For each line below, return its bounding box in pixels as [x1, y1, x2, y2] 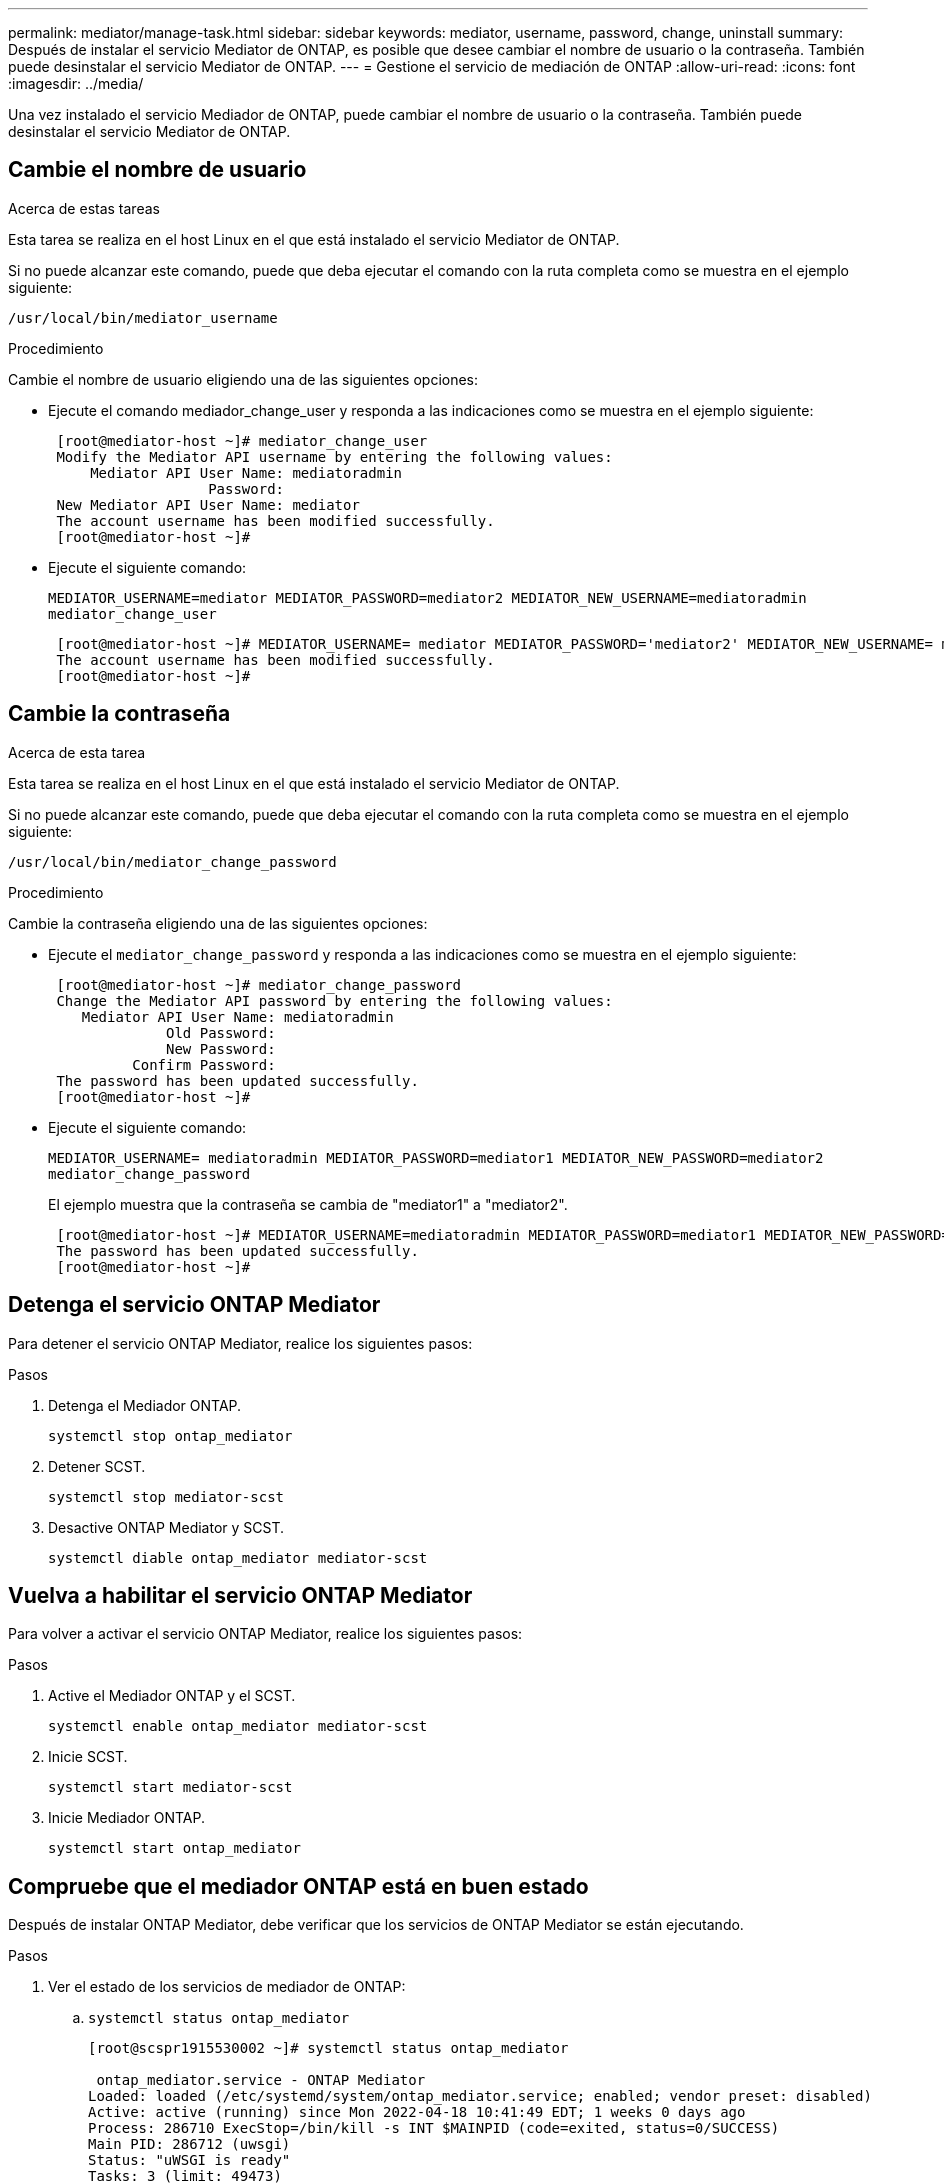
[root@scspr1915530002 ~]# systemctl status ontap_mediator [88, 2040, 569, 2057]
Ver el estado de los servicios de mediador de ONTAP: [48, 1978, 406, 1996]
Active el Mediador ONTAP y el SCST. [48, 1687, 296, 1705]
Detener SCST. [48, 1457, 146, 1475]
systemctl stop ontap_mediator [48, 1427, 293, 1444]
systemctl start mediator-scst [48, 1779, 293, 1796]
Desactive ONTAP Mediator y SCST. [48, 1518, 285, 1536]
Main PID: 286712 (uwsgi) [88, 2136, 291, 2153]
